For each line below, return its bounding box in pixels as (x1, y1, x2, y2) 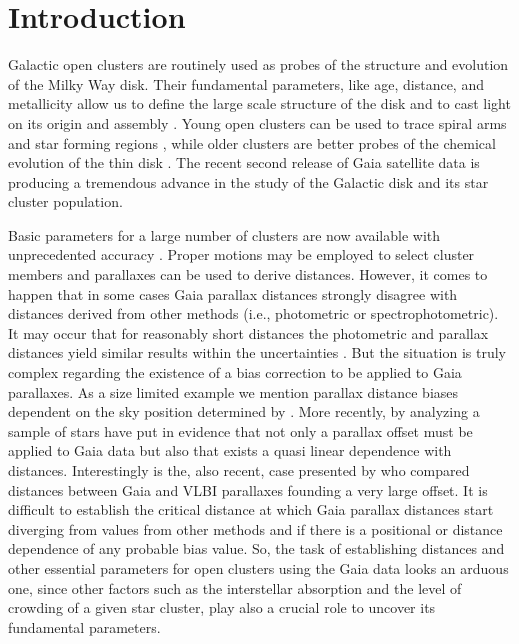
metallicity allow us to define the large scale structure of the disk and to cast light (8, 93, 511, 114)
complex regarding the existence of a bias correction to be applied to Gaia (8, 362, 462, 383)
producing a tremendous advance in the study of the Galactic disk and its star (8, 171, 489, 192)
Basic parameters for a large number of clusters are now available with (8, 224, 441, 245)
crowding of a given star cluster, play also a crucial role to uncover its (8, 597, 436, 618)
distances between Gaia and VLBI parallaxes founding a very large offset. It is (8, 479, 488, 500)
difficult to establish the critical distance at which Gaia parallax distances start (8, 499, 494, 520)
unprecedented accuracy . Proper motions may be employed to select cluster (8, 244, 475, 265)
